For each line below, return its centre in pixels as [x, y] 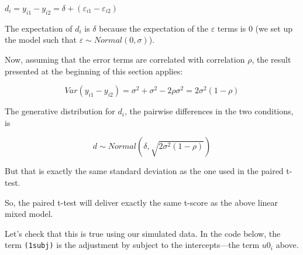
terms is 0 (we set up [255, 28]
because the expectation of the [154, 28]
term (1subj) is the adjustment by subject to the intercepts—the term [132, 245]
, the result [271, 59]
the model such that [41, 40]
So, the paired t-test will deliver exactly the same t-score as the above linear [142, 202]
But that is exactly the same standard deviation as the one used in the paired [144, 171]
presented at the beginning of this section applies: [94, 71]
